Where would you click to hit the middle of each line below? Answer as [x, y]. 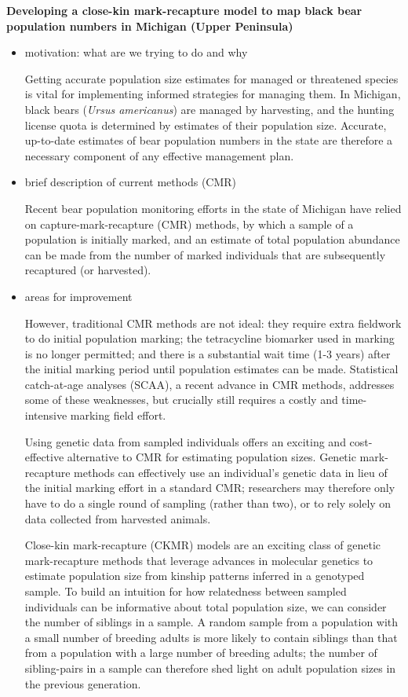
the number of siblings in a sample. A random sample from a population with [211, 622]
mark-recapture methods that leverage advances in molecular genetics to [199, 560]
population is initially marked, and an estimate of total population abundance [212, 239]
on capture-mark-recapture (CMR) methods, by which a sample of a [189, 224]
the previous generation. [83, 683]
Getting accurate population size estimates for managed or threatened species [211, 78]
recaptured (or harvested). [88, 270]
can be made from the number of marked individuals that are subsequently [205, 254]
